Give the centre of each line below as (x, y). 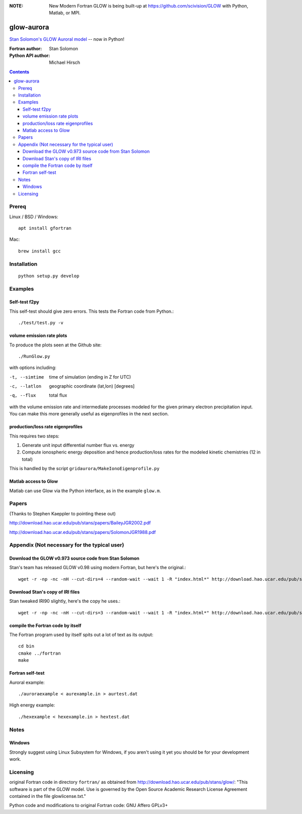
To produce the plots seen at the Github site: (55, 345)
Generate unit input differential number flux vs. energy (78, 445)
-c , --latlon (25, 386)
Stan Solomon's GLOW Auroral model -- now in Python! (67, 39)
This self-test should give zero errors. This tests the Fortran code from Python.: (92, 311)
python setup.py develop (49, 276)
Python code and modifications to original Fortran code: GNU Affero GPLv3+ (89, 805)
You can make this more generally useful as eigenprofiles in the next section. (89, 414)
